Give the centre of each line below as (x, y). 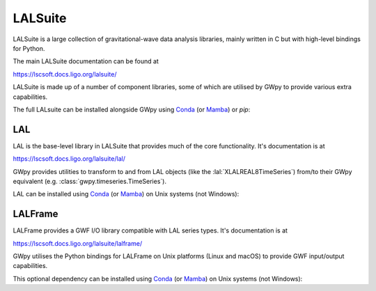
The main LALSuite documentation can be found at (86, 61)
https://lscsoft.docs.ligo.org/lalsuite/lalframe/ (78, 243)
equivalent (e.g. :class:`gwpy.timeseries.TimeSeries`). (90, 181)
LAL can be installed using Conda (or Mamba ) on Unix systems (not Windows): (126, 194)
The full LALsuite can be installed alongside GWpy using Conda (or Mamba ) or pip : (132, 109)
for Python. (29, 48)
